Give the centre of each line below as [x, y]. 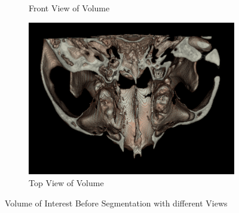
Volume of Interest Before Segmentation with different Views [116, 203]
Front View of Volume [69, 8]
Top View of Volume [66, 182]
